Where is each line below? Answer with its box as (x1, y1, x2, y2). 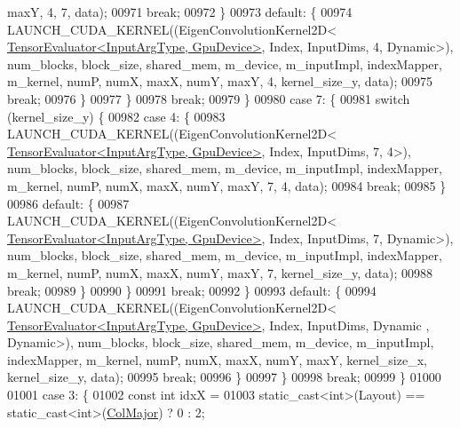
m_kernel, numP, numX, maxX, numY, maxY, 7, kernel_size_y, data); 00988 (7, 263, 433, 281)
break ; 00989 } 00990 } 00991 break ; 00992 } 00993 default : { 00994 (7, 281, 377, 299)
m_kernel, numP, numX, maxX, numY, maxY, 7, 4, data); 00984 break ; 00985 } (7, 176, 447, 194)
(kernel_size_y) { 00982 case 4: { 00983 (7, 107, 226, 125)
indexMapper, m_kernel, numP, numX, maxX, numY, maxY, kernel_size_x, (7, 350, 427, 369)
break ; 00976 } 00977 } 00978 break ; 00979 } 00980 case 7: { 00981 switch (7, 89, 410, 107)
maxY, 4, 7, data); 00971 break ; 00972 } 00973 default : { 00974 (7, 3, 353, 20)
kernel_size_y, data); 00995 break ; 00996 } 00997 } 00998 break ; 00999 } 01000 (7, 368, 441, 386)
